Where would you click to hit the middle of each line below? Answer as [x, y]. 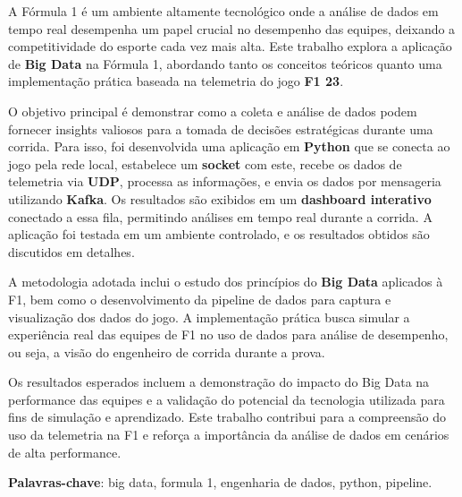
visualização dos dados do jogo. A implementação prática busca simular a [209, 317]
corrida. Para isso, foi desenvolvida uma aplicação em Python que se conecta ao [229, 146]
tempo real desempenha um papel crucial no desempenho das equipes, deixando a [232, 28]
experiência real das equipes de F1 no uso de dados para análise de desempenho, [228, 334]
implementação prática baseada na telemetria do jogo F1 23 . [176, 81]
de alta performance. [65, 452]
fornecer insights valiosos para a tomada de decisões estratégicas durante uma [221, 129]
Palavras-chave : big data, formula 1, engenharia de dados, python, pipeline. [220, 482]
